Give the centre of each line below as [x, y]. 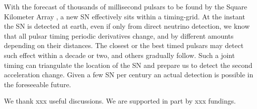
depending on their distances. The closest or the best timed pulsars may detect [124, 45]
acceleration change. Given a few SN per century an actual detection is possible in [129, 75]
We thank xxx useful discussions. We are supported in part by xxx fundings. [120, 101]
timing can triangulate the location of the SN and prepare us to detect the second [128, 65]
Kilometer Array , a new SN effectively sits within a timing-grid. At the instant [125, 16]
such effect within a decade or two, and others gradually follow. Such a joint [120, 55]
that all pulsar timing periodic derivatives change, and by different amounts [119, 35]
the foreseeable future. [38, 84]
